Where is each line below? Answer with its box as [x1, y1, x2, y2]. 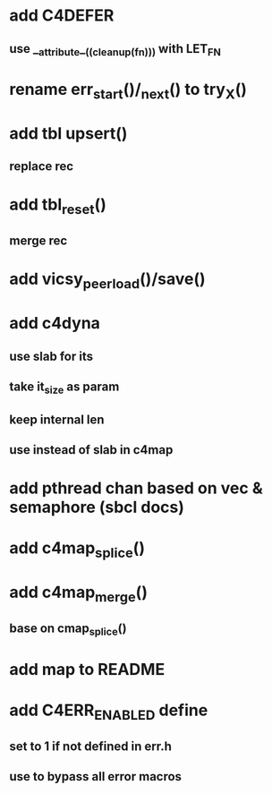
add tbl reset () [9, 194, 107, 217]
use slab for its [9, 348, 94, 363]
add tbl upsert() [9, 123, 128, 143]
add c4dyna [9, 313, 101, 334]
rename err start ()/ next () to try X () [9, 79, 248, 103]
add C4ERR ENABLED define [9, 700, 208, 723]
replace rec [9, 158, 74, 175]
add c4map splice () [9, 538, 146, 561]
